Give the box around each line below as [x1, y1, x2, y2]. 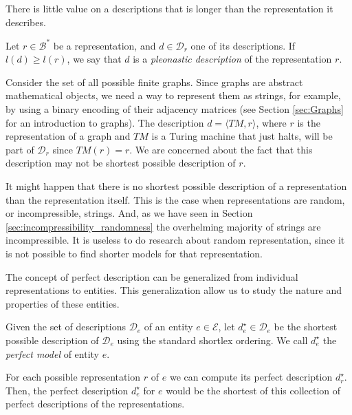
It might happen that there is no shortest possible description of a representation [5, 179, 347, 193]
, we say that [67, 52, 122, 66]
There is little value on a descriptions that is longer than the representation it [5, 1, 333, 15]
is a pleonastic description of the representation [133, 52, 332, 66]
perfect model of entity [5, 346, 99, 361]
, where [256, 115, 287, 129]
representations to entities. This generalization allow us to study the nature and [5, 283, 342, 297]
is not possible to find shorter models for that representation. [5, 246, 263, 260]
